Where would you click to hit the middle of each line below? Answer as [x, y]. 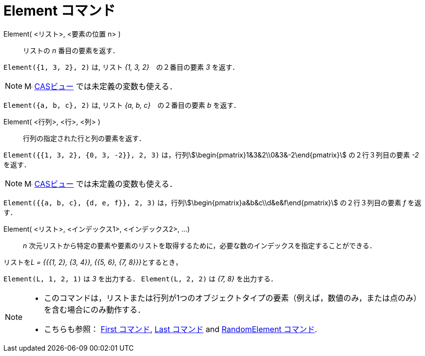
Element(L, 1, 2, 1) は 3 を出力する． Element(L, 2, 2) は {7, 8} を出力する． [140, 278]
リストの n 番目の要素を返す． [71, 50]
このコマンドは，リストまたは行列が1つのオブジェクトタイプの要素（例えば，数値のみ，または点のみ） [232, 298]
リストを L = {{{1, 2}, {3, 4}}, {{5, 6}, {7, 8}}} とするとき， [93, 262]
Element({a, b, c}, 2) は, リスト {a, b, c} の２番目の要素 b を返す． [122, 105]
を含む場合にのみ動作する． [95, 309]
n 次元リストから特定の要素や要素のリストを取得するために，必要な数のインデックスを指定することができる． [200, 245]
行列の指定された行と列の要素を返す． [84, 138]
